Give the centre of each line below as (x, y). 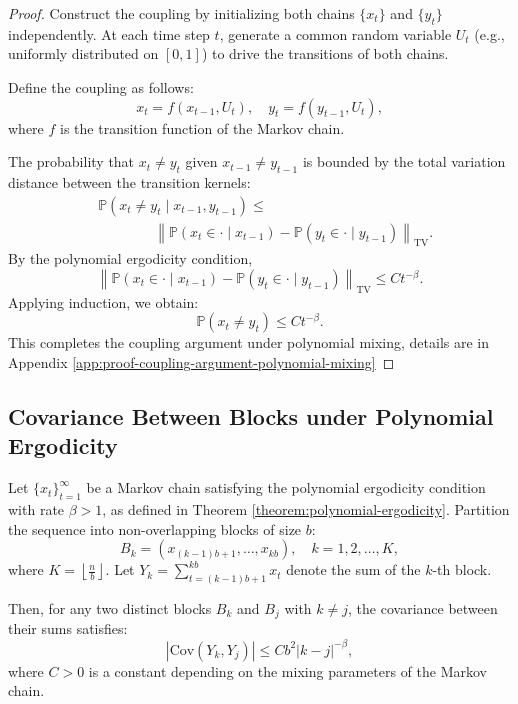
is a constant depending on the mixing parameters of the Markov (288, 670)
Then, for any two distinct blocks (110, 608)
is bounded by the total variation (404, 161)
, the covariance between (423, 608)
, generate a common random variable (335, 33)
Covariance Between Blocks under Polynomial (251, 415)
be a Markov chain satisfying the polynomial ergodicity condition (286, 487)
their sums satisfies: (68, 628)
